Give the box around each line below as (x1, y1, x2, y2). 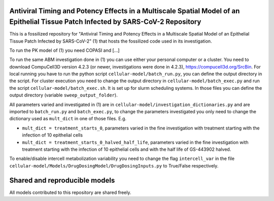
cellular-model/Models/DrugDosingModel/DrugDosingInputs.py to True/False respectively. (9, 162, 219, 169)
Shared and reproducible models (9, 176, 115, 185)
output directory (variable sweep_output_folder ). (9, 92, 118, 98)
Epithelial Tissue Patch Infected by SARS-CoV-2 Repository (9, 18, 201, 26)
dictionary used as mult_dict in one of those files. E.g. (9, 116, 127, 122)
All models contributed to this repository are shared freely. (9, 189, 131, 195)
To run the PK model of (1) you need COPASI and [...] (9, 47, 120, 53)
